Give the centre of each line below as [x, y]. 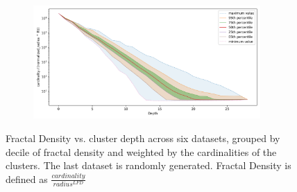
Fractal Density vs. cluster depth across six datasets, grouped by [143, 138]
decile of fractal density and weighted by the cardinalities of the [141, 151]
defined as [27, 178]
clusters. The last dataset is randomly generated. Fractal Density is [148, 165]
